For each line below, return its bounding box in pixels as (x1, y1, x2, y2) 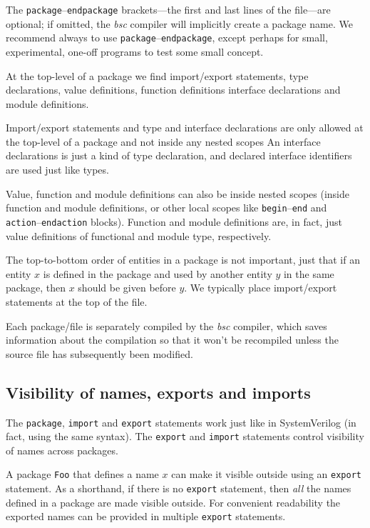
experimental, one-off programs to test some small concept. (6, 44, 264, 59)
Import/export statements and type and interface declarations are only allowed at (6, 120, 364, 135)
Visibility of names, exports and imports (6, 381, 311, 403)
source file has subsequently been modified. (6, 346, 193, 361)
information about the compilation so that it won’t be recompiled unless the (6, 332, 339, 347)
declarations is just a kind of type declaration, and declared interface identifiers (6, 148, 352, 163)
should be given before (78, 280, 176, 295)
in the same (283, 266, 334, 281)
